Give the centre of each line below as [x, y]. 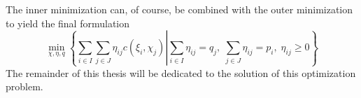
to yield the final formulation [68, 23]
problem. [24, 86]
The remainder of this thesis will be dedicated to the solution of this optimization [181, 72]
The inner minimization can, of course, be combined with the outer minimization [179, 9]
